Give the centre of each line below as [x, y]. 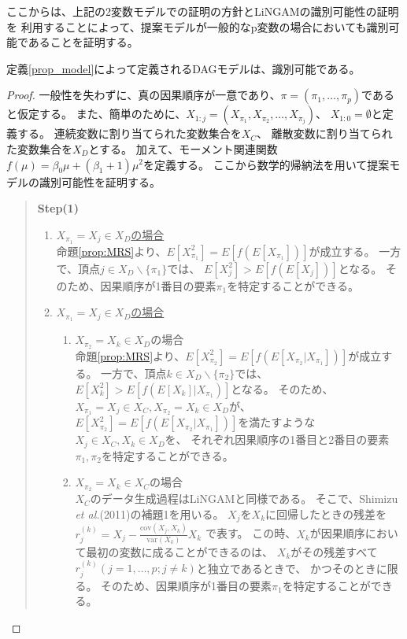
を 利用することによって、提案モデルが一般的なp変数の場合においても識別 [198, 26]
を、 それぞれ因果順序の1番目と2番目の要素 [277, 440]
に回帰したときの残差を [326, 513]
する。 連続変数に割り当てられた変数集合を [129, 133]
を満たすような [277, 422]
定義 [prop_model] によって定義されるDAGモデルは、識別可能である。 [183, 68]
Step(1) [58, 208]
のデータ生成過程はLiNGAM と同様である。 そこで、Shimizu [244, 499]
